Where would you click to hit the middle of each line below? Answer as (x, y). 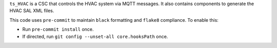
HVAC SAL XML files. (32, 11)
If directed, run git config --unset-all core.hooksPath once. (95, 36)
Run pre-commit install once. (58, 29)
